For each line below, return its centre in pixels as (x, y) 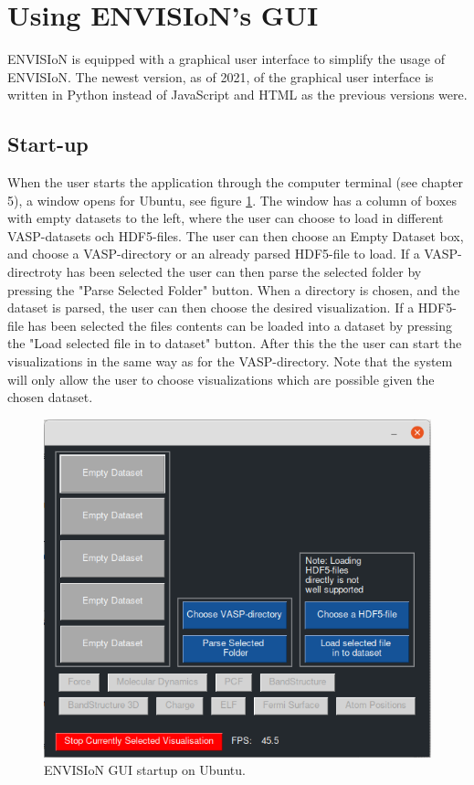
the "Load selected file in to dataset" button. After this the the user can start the (235, 343)
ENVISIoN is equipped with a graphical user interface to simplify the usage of (226, 59)
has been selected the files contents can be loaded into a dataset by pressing (240, 325)
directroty (35, 272)
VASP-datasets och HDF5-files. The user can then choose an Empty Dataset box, (236, 235)
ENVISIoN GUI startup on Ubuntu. (145, 770)
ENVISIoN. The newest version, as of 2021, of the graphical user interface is (221, 76)
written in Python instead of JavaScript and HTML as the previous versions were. (237, 95)
